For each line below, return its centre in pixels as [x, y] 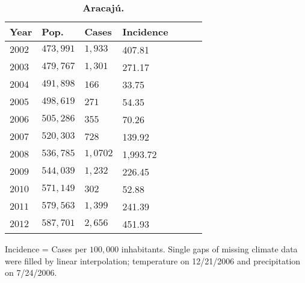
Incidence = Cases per [46, 249]
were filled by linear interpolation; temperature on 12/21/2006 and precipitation [153, 260]
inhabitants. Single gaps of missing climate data [209, 249]
